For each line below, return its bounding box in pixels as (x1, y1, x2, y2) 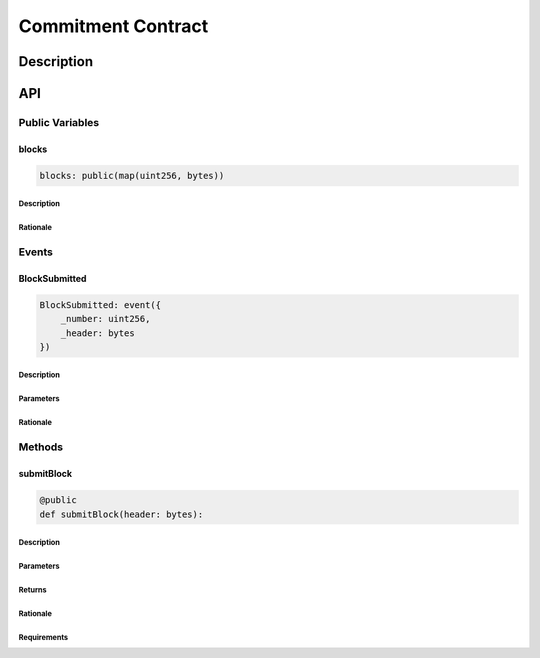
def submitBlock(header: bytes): (39, 508, 204, 520)
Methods (18, 440, 64, 454)
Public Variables (18, 115, 100, 129)
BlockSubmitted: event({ (39, 299, 162, 310)
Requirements (18, 632, 69, 642)
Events (18, 245, 54, 259)
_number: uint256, (60, 313, 151, 325)
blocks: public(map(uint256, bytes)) (39, 170, 225, 181)
